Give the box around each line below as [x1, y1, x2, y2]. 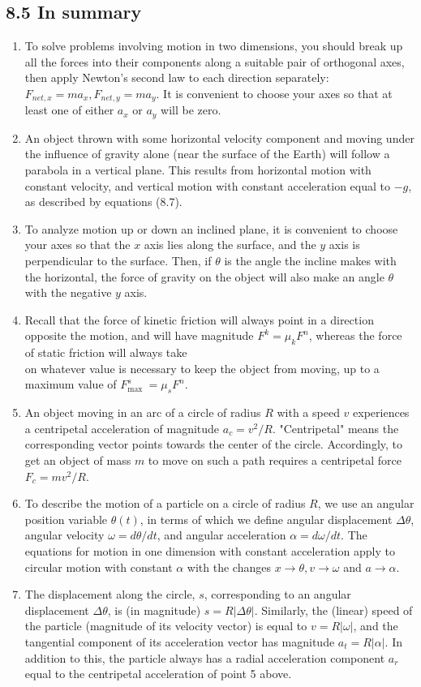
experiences [353, 404, 410, 421]
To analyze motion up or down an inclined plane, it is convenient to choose [24, 220, 398, 237]
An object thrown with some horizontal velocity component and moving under [24, 129, 415, 146]
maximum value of [24, 376, 117, 393]
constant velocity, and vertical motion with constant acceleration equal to [24, 177, 390, 194]
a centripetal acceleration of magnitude [24, 419, 220, 436]
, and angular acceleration [157, 526, 286, 543]
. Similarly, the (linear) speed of [254, 601, 413, 618]
